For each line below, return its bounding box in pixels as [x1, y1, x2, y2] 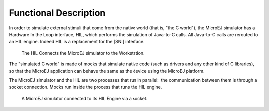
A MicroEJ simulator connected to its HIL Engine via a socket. [21, 95, 148, 101]
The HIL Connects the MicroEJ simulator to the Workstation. [21, 50, 145, 55]
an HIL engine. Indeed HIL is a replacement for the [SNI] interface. [9, 39, 145, 45]
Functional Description [9, 7, 106, 18]
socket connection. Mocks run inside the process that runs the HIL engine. [9, 84, 162, 90]
